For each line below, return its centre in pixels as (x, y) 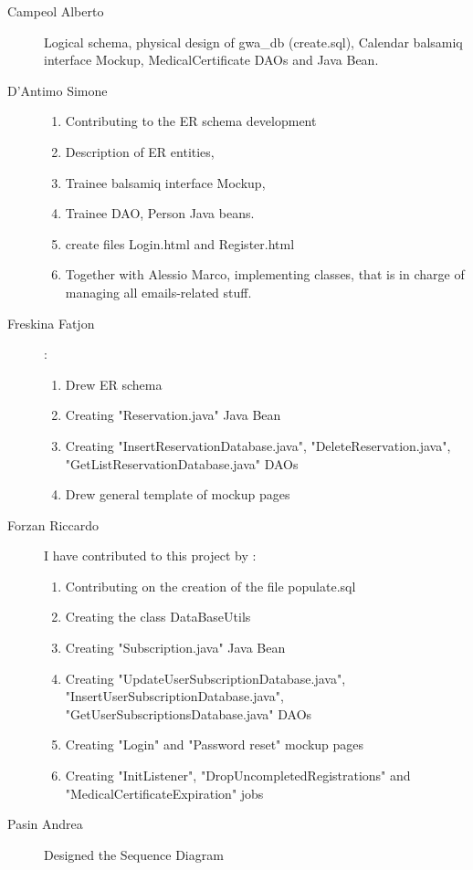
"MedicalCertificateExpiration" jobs (164, 793)
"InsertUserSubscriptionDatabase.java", (174, 696)
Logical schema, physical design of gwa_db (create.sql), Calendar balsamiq (253, 42)
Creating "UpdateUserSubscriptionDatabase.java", (205, 678)
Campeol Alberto (56, 11)
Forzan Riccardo (53, 524)
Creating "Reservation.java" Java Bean (173, 415)
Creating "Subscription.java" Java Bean (175, 648)
